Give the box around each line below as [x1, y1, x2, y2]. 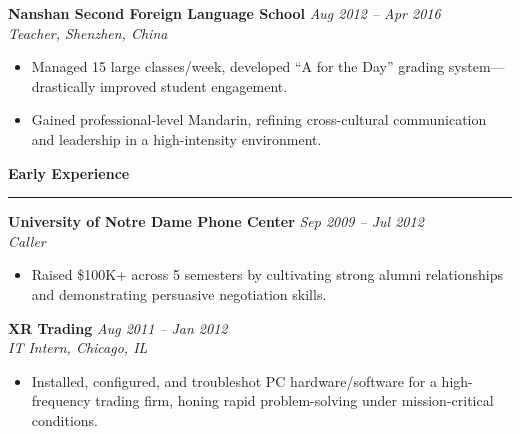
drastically [31, 75, 96, 96]
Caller [8, 230, 46, 251]
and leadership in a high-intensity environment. [31, 128, 322, 149]
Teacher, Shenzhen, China [8, 22, 168, 43]
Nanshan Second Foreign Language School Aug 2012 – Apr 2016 [8, 3, 441, 23]
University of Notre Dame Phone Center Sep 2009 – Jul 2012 [8, 211, 424, 232]
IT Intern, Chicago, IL [8, 337, 148, 358]
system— [448, 56, 505, 77]
